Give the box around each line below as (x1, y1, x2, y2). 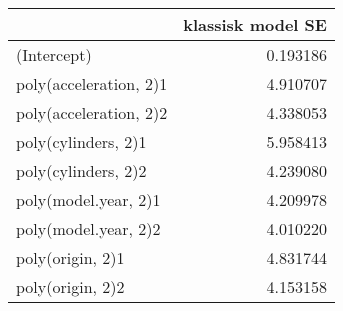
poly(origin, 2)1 (16, 246, 125, 269)
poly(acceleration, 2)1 (16, 72, 168, 95)
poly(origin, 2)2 (16, 275, 125, 298)
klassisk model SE (183, 13, 327, 36)
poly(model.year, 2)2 (16, 217, 161, 240)
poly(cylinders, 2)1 (16, 130, 147, 153)
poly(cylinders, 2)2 (16, 159, 147, 182)
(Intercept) (16, 43, 92, 66)
